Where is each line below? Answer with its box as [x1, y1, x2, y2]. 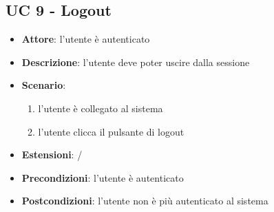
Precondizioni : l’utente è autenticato [21, 170, 184, 184]
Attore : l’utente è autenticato [21, 32, 150, 46]
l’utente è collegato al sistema [38, 100, 163, 115]
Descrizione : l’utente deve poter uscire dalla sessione [21, 54, 250, 69]
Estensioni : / [21, 147, 83, 162]
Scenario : [21, 78, 66, 92]
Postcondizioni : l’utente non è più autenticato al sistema [21, 193, 268, 208]
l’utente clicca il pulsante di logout [38, 124, 185, 138]
